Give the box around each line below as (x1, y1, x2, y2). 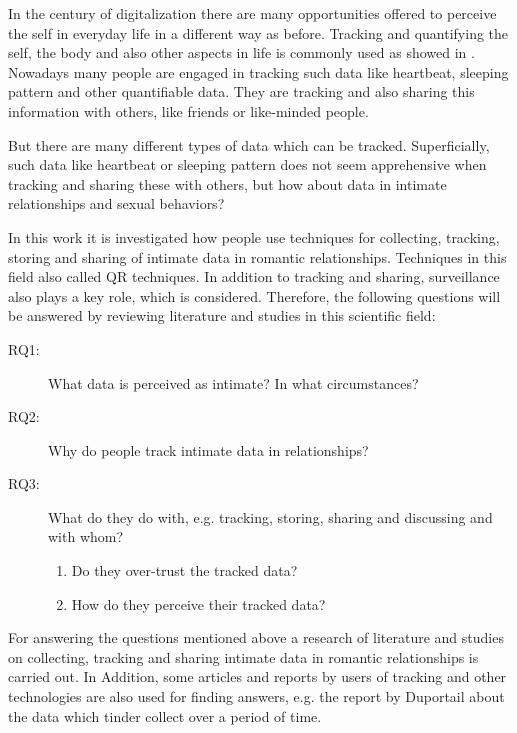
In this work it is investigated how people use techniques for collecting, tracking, (8, 226, 500, 247)
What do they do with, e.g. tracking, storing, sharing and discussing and (48, 506, 493, 527)
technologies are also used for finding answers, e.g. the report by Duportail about (8, 686, 505, 707)
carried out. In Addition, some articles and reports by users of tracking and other (8, 666, 507, 687)
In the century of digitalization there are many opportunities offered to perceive (8, 3, 497, 23)
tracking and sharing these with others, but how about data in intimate (8, 173, 447, 194)
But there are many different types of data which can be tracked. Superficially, (8, 134, 490, 155)
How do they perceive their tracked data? (71, 593, 326, 614)
